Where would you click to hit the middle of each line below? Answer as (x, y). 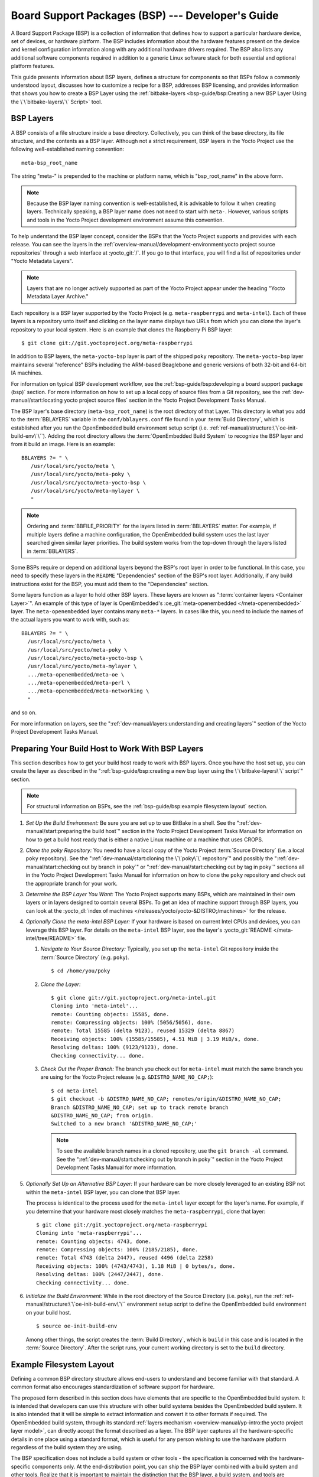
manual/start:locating (37, 400)
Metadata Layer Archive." (58, 297)
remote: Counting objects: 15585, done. (110, 1014)
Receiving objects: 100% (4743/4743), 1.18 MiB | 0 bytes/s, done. (136, 1266)
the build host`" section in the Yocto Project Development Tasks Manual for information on (193, 831)
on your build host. (48, 1312)
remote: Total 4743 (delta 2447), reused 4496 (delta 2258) (125, 1258)
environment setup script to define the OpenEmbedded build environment (217, 1304)
